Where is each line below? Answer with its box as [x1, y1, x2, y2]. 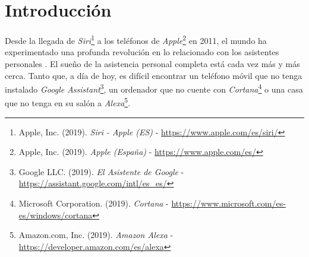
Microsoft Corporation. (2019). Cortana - [18, 197, 169, 210]
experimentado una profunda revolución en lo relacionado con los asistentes [5, 46, 279, 58]
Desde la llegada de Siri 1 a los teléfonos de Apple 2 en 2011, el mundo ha [5, 33, 267, 46]
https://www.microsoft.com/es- [171, 197, 286, 210]
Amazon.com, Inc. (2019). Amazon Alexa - [18, 229, 174, 241]
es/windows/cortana [18, 208, 93, 221]
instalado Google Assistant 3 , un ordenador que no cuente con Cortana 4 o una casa [5, 81, 303, 95]
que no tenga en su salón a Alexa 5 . [5, 95, 131, 109]
